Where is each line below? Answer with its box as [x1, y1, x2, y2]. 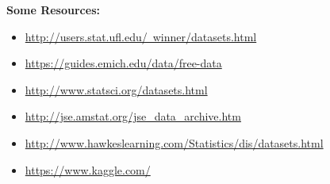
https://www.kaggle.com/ [25, 161, 151, 178]
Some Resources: [6, 2, 100, 17]
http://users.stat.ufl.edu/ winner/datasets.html [25, 28, 257, 44]
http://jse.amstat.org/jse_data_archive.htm [25, 108, 241, 125]
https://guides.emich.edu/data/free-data [25, 55, 222, 71]
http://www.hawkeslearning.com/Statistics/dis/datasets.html [25, 134, 324, 151]
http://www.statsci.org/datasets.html [25, 81, 208, 98]
